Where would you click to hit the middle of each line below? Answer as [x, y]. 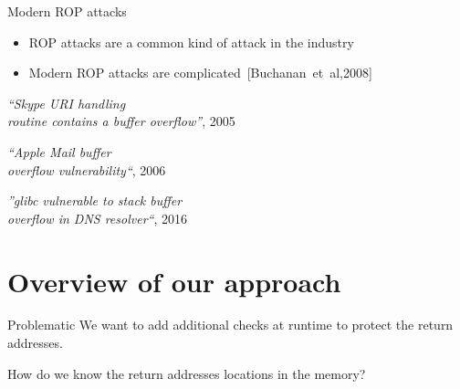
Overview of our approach [174, 281]
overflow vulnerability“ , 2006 [87, 169]
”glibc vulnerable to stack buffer [95, 200]
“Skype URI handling [67, 103]
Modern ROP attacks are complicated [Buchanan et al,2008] [200, 73]
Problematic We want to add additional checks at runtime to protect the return [230, 325]
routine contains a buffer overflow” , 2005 [121, 121]
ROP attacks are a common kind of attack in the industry [191, 42]
